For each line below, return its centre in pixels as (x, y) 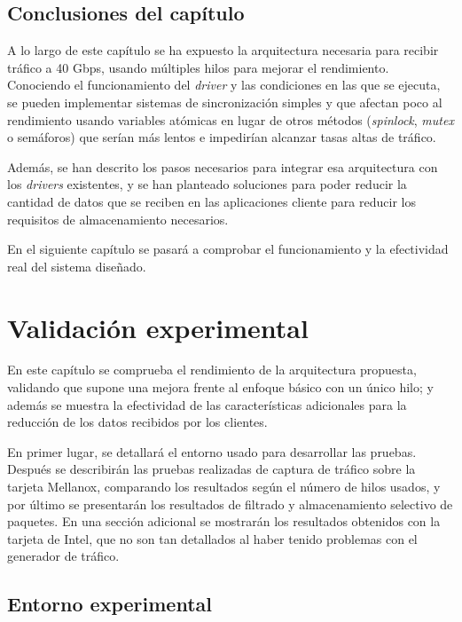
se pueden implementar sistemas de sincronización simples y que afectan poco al (225, 102)
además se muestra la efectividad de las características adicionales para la (207, 404)
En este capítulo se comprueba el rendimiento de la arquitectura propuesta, (212, 370)
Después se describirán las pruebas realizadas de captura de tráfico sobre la (211, 469)
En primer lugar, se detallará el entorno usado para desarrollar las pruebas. (212, 451)
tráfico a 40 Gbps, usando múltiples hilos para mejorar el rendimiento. (198, 67)
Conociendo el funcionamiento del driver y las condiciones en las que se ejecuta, (224, 85)
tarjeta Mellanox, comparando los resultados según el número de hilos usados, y (224, 487)
